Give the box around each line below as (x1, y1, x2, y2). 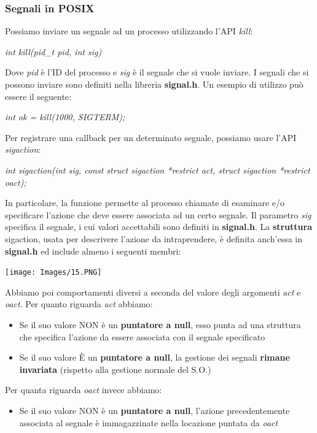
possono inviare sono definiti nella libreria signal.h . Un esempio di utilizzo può (5, 78, 303, 90)
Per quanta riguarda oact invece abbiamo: (5, 383, 162, 396)
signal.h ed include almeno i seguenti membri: (5, 244, 181, 257)
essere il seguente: (5, 90, 71, 102)
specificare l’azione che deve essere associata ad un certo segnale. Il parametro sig (5, 208, 311, 221)
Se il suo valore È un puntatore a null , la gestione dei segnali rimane (19, 351, 290, 364)
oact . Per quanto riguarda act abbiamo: (5, 297, 153, 310)
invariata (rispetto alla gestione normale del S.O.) (19, 362, 211, 375)
